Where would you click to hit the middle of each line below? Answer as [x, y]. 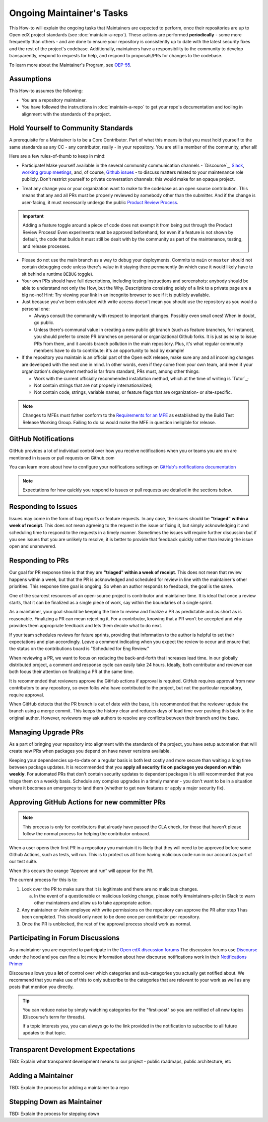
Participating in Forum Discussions [65, 938]
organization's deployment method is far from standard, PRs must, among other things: [111, 371]
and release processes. [46, 246]
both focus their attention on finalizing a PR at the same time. [71, 672]
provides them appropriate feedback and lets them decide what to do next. [86, 626]
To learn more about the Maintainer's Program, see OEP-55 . [70, 65]
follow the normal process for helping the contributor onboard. [87, 834]
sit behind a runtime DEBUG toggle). [58, 274]
